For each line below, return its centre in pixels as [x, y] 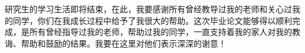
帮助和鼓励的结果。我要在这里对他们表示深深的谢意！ [123, 43]
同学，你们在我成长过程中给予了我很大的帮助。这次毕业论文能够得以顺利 [152, 20]
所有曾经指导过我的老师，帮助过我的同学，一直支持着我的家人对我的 [160, 32]
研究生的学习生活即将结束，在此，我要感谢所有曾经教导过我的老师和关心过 [148, 9]
